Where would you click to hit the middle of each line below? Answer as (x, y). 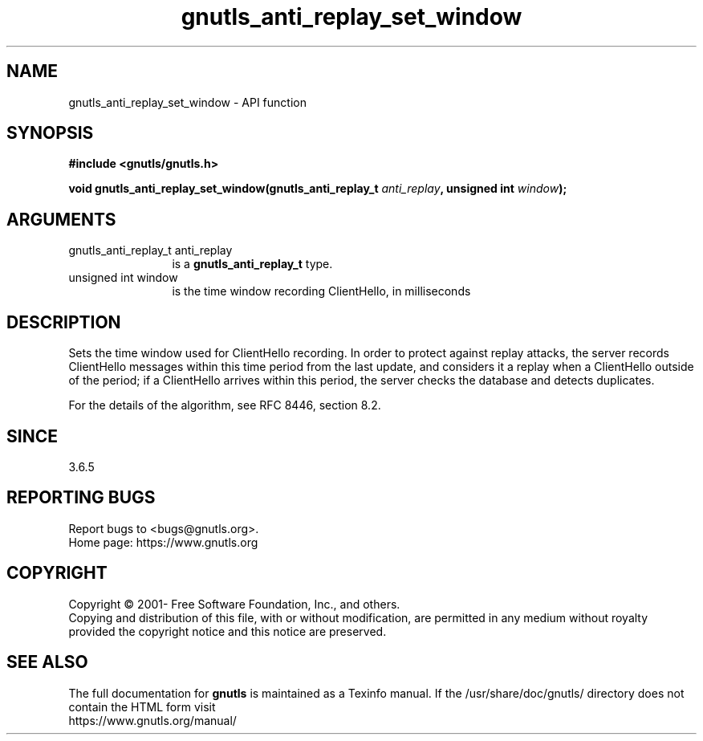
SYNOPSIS (50, 133)
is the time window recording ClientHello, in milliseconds (321, 291)
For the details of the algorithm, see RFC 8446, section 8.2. (225, 405)
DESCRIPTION (64, 322)
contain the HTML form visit (142, 706)
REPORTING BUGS (81, 498)
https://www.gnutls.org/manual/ (152, 720)
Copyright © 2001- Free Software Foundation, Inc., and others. (234, 604)
